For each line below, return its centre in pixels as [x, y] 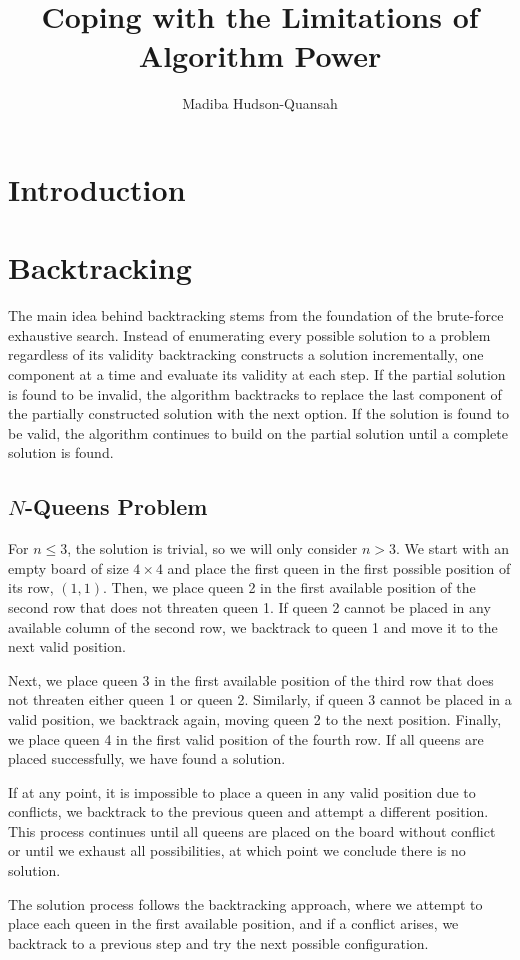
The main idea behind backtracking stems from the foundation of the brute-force [256, 315]
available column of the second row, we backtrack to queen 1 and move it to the [253, 626]
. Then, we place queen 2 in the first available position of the [289, 587]
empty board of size [68, 567]
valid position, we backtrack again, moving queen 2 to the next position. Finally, [255, 718]
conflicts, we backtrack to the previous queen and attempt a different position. [248, 811]
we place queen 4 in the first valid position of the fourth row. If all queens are [246, 738]
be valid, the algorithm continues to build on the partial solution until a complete [258, 432]
